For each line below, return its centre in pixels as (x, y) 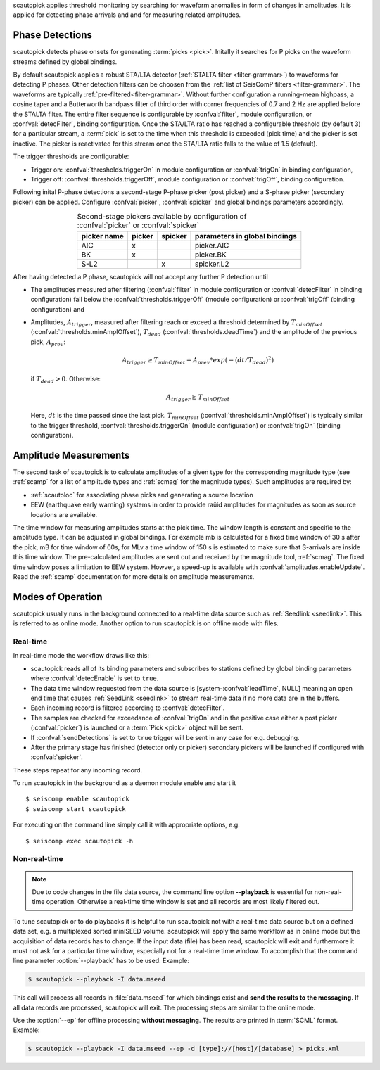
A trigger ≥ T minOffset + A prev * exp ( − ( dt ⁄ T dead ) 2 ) (198, 361)
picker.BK (210, 255)
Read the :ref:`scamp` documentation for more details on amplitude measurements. (134, 576)
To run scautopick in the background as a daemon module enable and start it (125, 783)
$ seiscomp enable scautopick (78, 799)
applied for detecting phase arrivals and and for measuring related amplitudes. (127, 15)
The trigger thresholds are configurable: (71, 157)
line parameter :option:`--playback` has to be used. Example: (101, 961)
